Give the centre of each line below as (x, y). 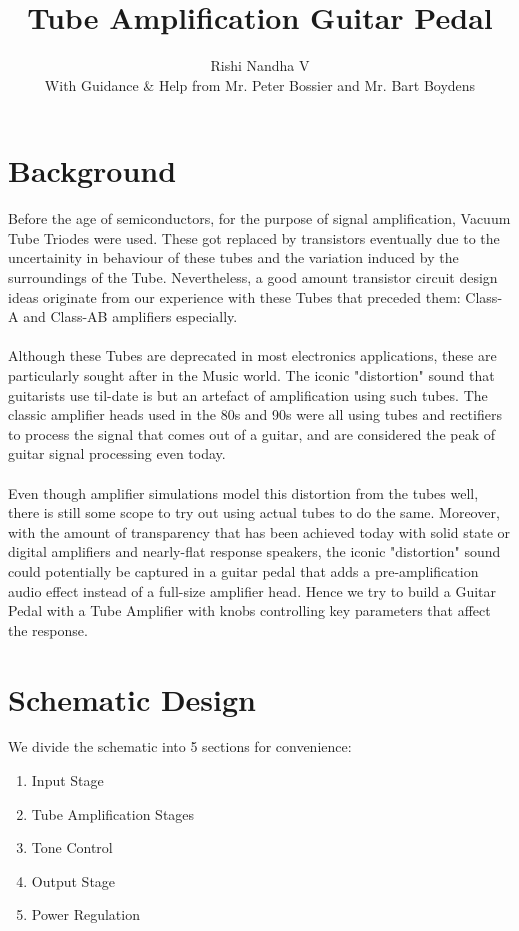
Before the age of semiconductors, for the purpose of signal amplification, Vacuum (259, 218)
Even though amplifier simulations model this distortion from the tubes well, (243, 492)
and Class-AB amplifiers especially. (130, 316)
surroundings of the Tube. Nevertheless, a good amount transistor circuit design (253, 277)
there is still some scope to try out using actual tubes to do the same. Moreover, (254, 512)
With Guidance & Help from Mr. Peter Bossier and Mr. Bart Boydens (260, 84)
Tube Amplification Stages (113, 813)
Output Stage (73, 880)
